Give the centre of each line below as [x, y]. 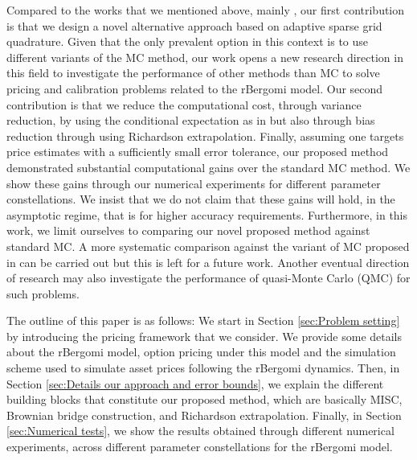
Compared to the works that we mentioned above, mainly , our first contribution [206, 10]
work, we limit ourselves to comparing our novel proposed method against [188, 230]
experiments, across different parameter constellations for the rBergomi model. [200, 447]
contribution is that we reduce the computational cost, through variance [184, 104]
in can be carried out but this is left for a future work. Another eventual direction [208, 262]
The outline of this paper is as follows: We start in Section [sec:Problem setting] [203, 320]
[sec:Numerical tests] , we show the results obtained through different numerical [200, 431]
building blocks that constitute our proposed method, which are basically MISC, [204, 399]
